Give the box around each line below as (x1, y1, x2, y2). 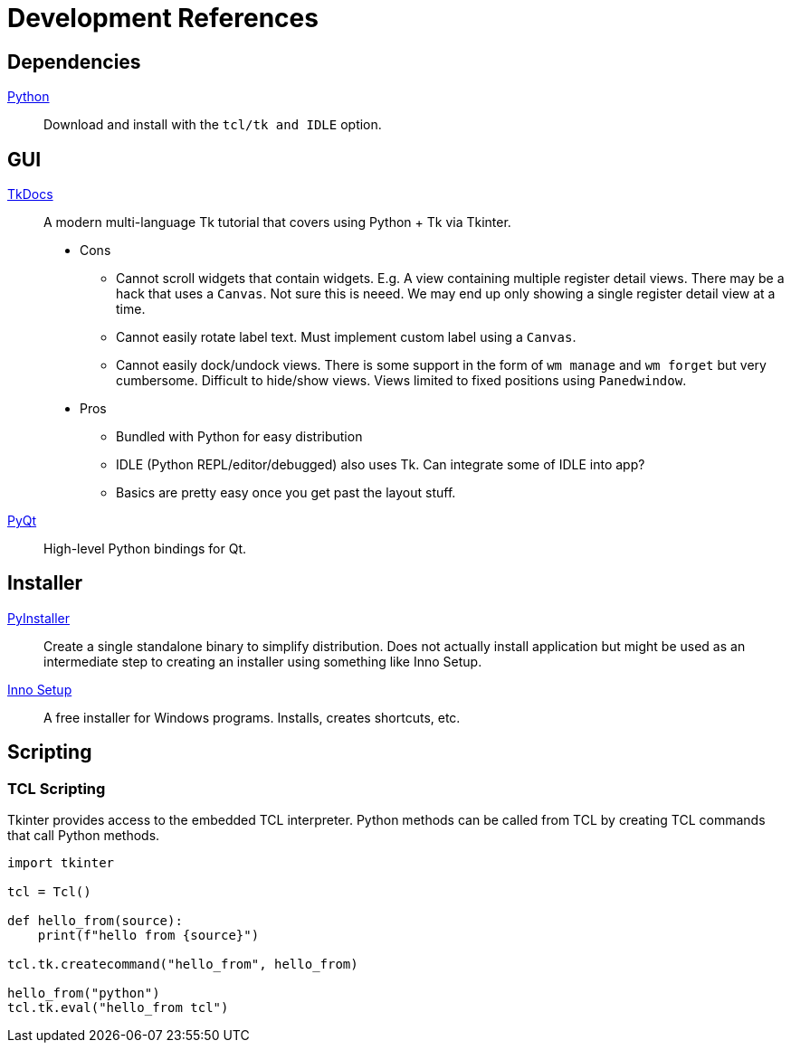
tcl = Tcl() (7, 884, 91, 900)
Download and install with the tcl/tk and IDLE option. (43, 117, 382, 133)
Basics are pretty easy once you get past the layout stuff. (116, 485, 456, 501)
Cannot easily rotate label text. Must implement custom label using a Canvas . (116, 329, 577, 345)
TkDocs (7, 186, 53, 203)
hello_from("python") (7, 986, 160, 1001)
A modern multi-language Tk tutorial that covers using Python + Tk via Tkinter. (43, 214, 511, 231)
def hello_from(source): (7, 913, 183, 929)
